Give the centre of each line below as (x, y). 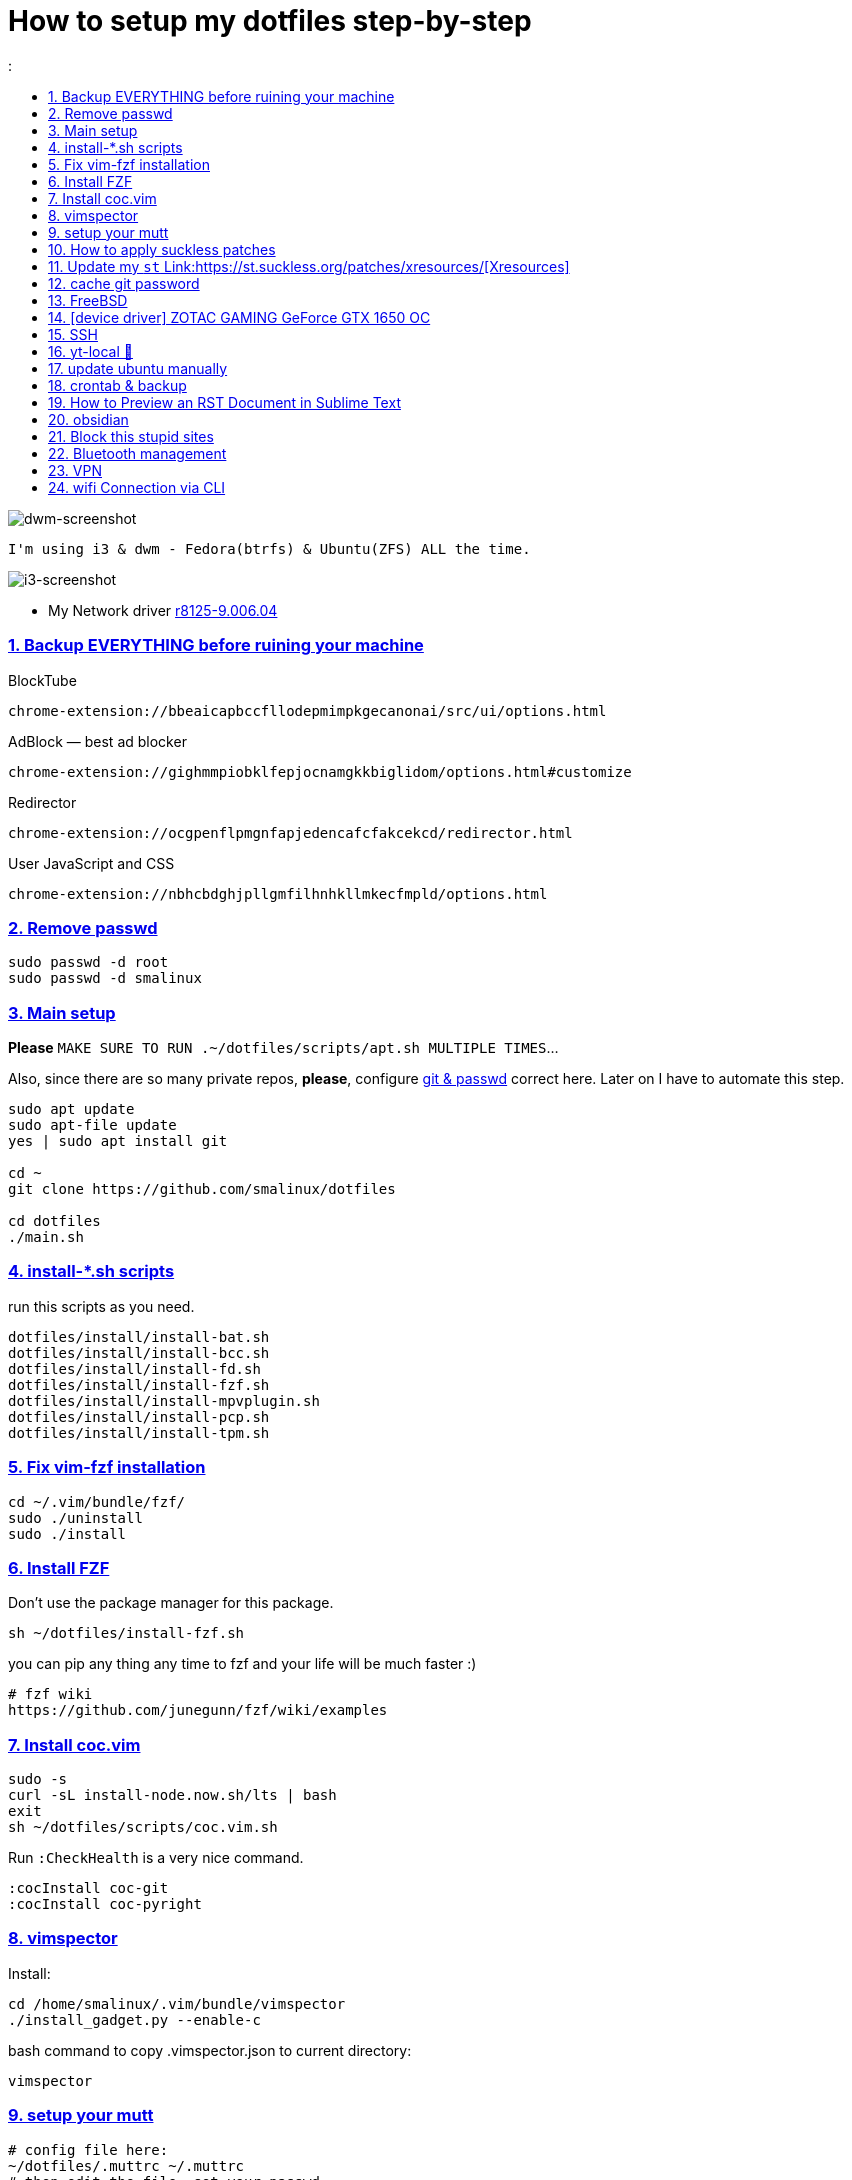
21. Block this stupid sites (131, 436)
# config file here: (88, 2149)
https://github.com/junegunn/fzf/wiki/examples (198, 1710)
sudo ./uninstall (75, 1517)
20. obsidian (88, 419)
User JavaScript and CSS (91, 863)
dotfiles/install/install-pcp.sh (139, 1416)
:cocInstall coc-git (88, 1888)
